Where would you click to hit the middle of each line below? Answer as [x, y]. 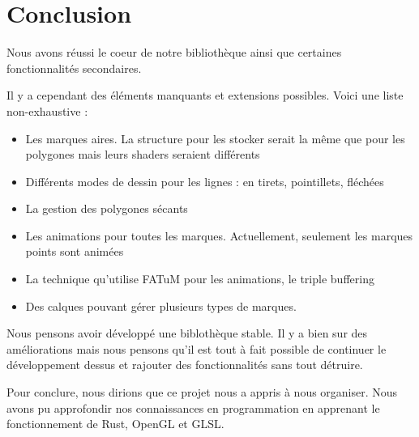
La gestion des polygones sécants [107, 208]
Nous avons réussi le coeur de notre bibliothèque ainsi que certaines [174, 52]
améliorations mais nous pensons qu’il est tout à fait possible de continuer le [197, 348]
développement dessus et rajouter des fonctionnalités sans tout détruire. [185, 365]
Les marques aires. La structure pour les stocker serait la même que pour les [215, 138]
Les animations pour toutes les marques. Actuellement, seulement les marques [219, 235]
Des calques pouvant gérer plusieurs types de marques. [161, 305]
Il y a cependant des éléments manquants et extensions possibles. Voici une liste [205, 95]
